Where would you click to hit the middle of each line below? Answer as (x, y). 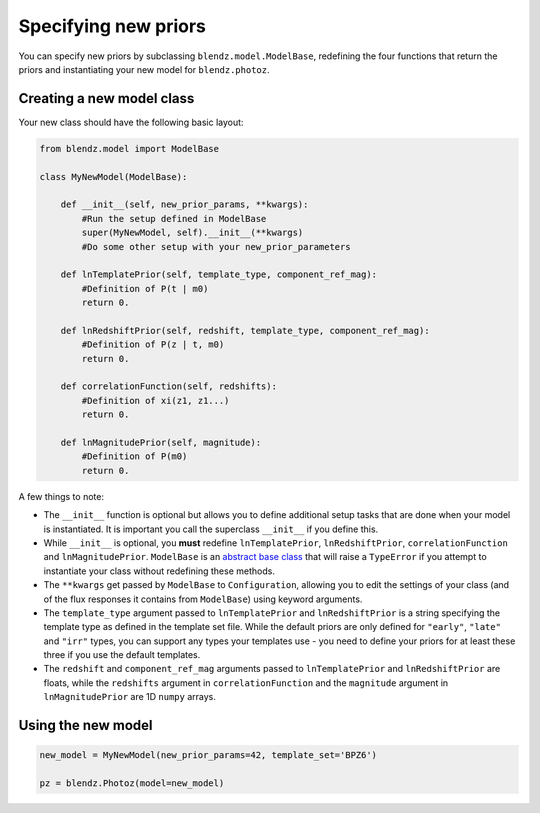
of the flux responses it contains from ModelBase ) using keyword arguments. (203, 599)
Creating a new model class (106, 98)
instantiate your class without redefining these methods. (159, 571)
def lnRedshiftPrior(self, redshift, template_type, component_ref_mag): (245, 330)
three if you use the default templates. (122, 655)
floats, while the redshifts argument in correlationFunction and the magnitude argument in (246, 682)
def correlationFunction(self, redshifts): (168, 386)
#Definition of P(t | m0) (145, 288)
